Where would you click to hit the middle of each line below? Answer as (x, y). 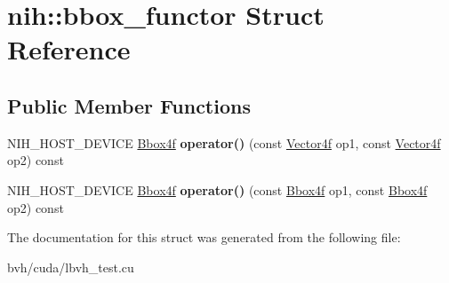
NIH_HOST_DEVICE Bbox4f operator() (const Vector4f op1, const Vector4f (224, 142)
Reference (69, 49)
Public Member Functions (129, 105)
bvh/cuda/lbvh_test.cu (71, 267)
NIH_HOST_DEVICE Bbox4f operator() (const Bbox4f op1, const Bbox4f (217, 189)
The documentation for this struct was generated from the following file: (204, 237)
